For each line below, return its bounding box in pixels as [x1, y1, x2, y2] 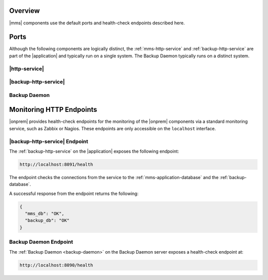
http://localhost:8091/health [19, 162, 93, 167]
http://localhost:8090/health [19, 262, 93, 268]
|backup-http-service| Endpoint [9, 138, 89, 145]
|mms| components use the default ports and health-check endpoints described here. [9, 20, 185, 26]
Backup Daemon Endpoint [9, 239, 73, 246]
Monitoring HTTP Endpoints [9, 105, 97, 114]
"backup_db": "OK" [25, 218, 69, 223]
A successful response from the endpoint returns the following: [9, 190, 139, 196]
